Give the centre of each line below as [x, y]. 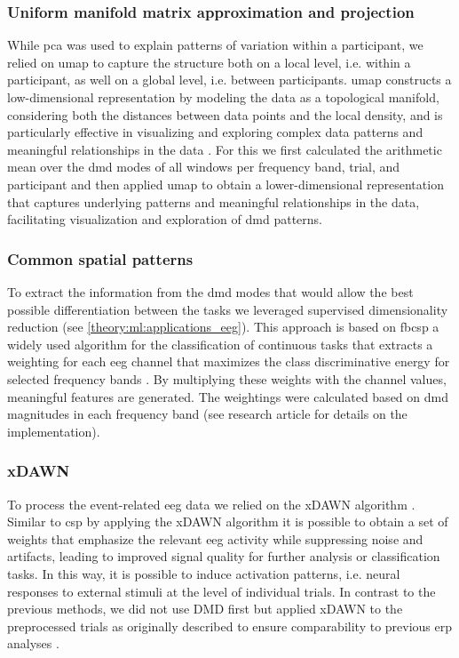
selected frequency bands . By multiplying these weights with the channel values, [227, 378]
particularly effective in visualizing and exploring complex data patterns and [215, 132]
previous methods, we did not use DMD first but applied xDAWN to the [205, 609]
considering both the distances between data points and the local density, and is [225, 114]
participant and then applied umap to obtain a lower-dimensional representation [226, 184]
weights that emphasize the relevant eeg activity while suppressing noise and [215, 538]
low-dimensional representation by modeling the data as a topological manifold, [223, 97]
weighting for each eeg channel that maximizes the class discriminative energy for [229, 361]
